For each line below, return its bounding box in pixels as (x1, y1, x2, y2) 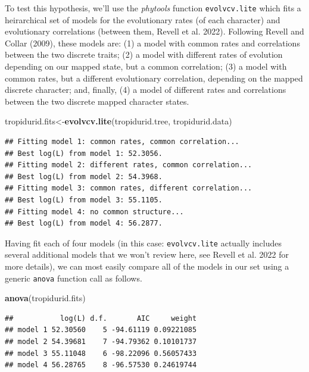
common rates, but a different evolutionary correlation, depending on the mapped (5, 71, 303, 84)
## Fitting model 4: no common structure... (5, 207, 184, 216)
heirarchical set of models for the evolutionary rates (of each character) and (5, 13, 280, 26)
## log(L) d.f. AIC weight (5, 314, 197, 323)
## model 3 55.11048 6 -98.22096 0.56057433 (5, 349, 197, 358)
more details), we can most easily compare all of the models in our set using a (5, 260, 289, 272)
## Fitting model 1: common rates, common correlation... (5, 137, 239, 146)
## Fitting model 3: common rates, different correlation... (5, 184, 252, 193)
